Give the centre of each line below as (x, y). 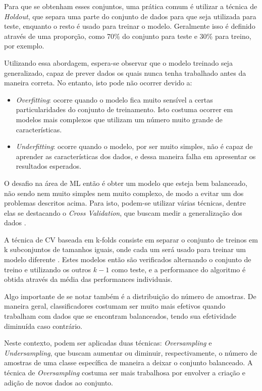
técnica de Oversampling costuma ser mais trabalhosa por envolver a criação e (125, 372)
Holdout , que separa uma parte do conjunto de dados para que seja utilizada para (130, 16)
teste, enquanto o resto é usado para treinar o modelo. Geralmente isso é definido (130, 26)
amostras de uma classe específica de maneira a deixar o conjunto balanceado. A (128, 362)
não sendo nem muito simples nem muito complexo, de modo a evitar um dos (124, 193)
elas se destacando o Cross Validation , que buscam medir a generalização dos (123, 212)
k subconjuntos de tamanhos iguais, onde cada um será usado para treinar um (125, 249)
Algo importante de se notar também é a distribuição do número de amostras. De (130, 296)
